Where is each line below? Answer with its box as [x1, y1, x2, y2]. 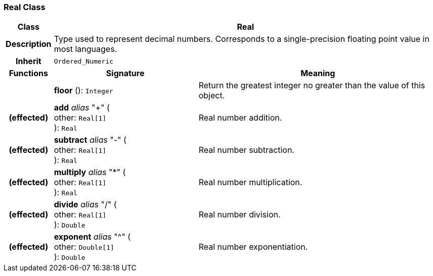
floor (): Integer [54, 85, 113, 96]
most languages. [54, 44, 117, 54]
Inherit [15, 56, 41, 67]
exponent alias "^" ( [54, 232, 131, 242]
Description [6, 39, 52, 49]
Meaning [300, 68, 335, 79]
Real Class [4, 2, 46, 12]
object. [198, 90, 225, 101]
